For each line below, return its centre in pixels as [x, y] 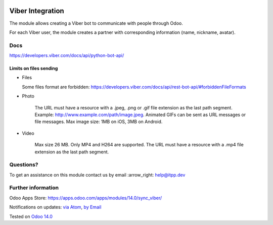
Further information [34, 188]
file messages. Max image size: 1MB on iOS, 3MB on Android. [99, 122]
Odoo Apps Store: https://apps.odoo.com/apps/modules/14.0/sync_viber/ [85, 198]
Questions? [24, 165]
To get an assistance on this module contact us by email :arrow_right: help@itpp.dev [97, 175]
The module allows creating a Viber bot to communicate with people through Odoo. [96, 23]
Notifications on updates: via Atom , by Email [55, 207]
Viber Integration [37, 11]
